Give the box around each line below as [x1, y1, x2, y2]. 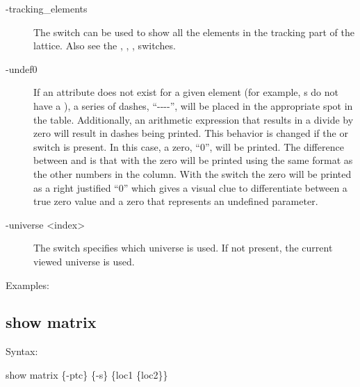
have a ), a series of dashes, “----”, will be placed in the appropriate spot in [33, 98, 353, 113]
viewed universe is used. [33, 254, 135, 268]
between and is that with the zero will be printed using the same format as [33, 153, 353, 167]
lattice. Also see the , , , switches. [33, 38, 176, 53]
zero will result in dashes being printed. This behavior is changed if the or [33, 126, 348, 140]
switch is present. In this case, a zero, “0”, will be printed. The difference [33, 139, 344, 154]
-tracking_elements [6, 1, 88, 15]
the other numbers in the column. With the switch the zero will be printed [33, 166, 352, 181]
